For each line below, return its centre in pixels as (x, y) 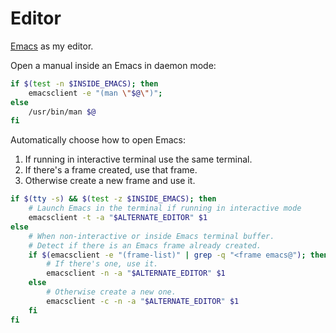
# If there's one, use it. (102, 264)
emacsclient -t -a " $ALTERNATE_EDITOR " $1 (118, 218)
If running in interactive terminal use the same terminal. (138, 159)
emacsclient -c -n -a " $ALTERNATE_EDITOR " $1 (143, 301)
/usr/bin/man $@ (62, 112)
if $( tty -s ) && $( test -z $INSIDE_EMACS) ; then (113, 199)
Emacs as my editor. (52, 46)
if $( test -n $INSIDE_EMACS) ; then (84, 83)
